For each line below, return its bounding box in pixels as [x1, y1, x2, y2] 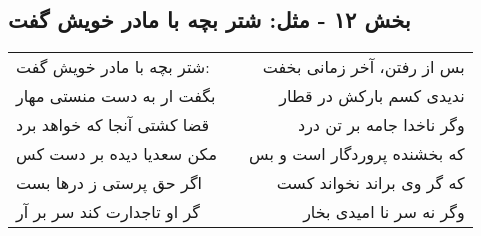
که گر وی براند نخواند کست [276, 171, 465, 195]
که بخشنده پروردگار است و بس [248, 142, 465, 166]
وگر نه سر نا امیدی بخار [303, 200, 465, 224]
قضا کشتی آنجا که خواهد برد [16, 113, 210, 137]
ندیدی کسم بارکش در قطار [279, 84, 465, 108]
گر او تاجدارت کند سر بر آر [16, 200, 200, 224]
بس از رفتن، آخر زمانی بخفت [262, 55, 465, 79]
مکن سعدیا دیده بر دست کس [16, 142, 217, 166]
